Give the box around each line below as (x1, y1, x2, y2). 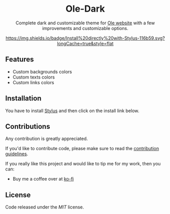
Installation (5, 94, 42, 103)
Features (5, 55, 34, 64)
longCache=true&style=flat (57, 40, 114, 46)
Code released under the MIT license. (5, 204, 84, 210)
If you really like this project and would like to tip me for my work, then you (5, 161, 161, 167)
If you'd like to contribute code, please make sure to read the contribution (5, 146, 159, 152)
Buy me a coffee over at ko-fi (12, 176, 74, 182)
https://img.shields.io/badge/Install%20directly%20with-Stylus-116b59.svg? (6, 35, 165, 41)
